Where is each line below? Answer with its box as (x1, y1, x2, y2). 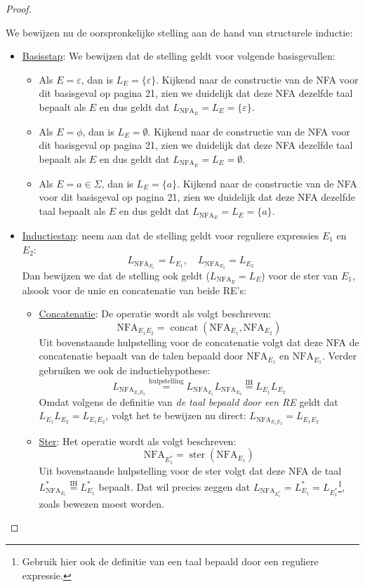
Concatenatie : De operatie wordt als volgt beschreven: (39, 306, 272, 321)
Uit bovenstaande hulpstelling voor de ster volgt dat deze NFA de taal (39, 463, 342, 477)
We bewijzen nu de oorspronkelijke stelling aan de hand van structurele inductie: (6, 25, 353, 39)
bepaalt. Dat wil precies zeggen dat (98, 479, 251, 494)
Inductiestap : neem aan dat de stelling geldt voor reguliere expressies (22, 227, 319, 242)
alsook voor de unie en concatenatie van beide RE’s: (22, 282, 246, 297)
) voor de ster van (261, 268, 338, 282)
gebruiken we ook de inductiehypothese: (39, 363, 211, 378)
